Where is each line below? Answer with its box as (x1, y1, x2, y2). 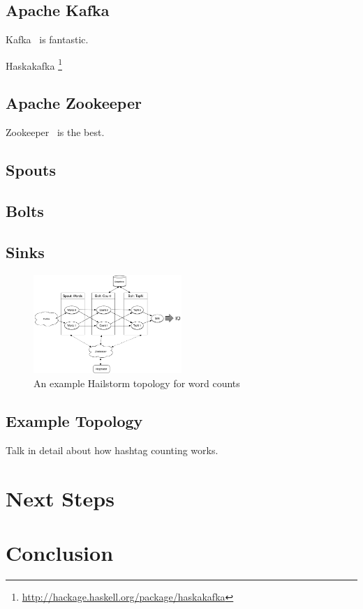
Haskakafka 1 (6, 56, 62, 73)
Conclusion (6, 538, 114, 566)
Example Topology (6, 409, 143, 431)
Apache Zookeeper (6, 92, 142, 114)
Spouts (6, 159, 56, 181)
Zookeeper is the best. (6, 125, 105, 140)
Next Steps (6, 483, 114, 512)
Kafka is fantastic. (6, 32, 89, 47)
